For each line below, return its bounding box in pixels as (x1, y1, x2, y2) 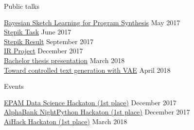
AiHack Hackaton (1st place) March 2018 (4, 116, 127, 126)
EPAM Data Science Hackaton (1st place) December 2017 (4, 97, 176, 107)
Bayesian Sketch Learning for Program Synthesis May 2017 (4, 17, 180, 27)
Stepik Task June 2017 (4, 27, 71, 37)
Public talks (4, 1, 40, 11)
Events (4, 81, 24, 91)
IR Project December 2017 (4, 46, 83, 56)
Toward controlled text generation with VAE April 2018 (4, 65, 171, 75)
